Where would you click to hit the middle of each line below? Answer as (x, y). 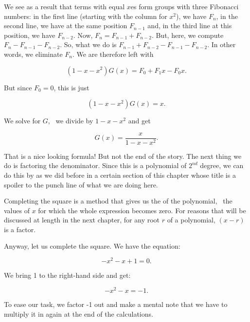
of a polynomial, (191, 220)
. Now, (83, 35)
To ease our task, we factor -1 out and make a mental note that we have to (116, 304)
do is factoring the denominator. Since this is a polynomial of (95, 165)
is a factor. (20, 229)
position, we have (30, 35)
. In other (222, 44)
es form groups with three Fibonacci (185, 6)
